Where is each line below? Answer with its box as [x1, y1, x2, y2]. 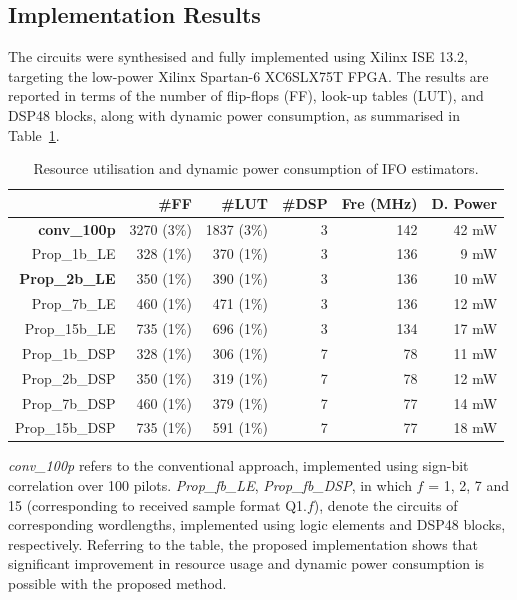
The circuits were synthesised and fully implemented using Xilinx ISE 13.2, [8, 46, 468, 67]
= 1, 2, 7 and [428, 475, 510, 496]
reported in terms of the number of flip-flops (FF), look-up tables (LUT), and [8, 85, 484, 106]
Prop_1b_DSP [22, 342, 116, 363]
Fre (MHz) [341, 192, 418, 213]
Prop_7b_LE [31, 293, 116, 314]
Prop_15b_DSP [15, 417, 116, 438]
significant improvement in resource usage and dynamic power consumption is [8, 553, 485, 574]
